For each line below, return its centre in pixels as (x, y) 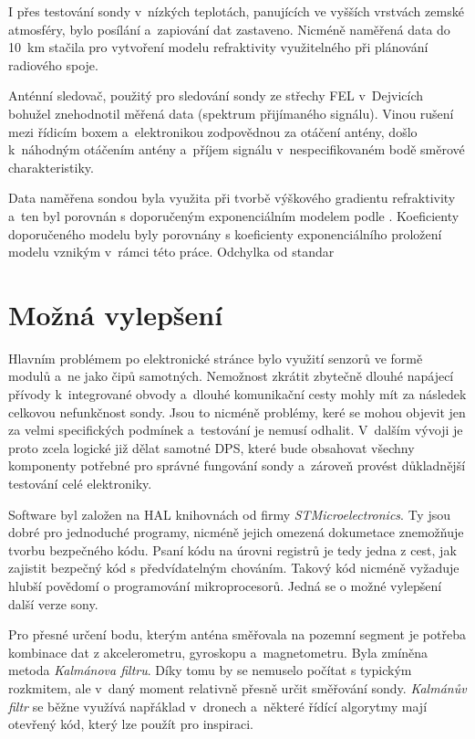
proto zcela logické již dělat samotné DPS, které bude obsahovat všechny (212, 447)
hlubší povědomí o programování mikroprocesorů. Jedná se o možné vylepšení (225, 585)
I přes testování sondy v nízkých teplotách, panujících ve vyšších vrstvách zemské (236, 11)
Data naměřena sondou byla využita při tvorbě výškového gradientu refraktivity (232, 198)
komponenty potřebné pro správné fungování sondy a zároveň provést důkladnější (237, 465)
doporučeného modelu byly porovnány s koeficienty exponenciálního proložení (225, 233)
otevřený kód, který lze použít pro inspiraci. (131, 724)
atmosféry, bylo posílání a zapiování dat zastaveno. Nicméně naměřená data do (229, 29)
